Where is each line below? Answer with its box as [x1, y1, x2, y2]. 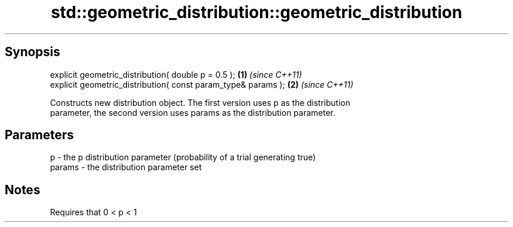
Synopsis [5, 44, 60, 60]
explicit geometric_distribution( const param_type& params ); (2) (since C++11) [50, 79, 354, 90]
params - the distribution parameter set [50, 162, 202, 173]
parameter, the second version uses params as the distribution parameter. [50, 107, 336, 118]
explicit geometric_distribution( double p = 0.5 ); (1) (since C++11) [50, 69, 302, 80]
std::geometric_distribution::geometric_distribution [50, 2, 463, 22]
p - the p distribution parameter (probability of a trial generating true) [50, 152, 316, 163]
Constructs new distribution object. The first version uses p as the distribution [50, 97, 350, 108]
